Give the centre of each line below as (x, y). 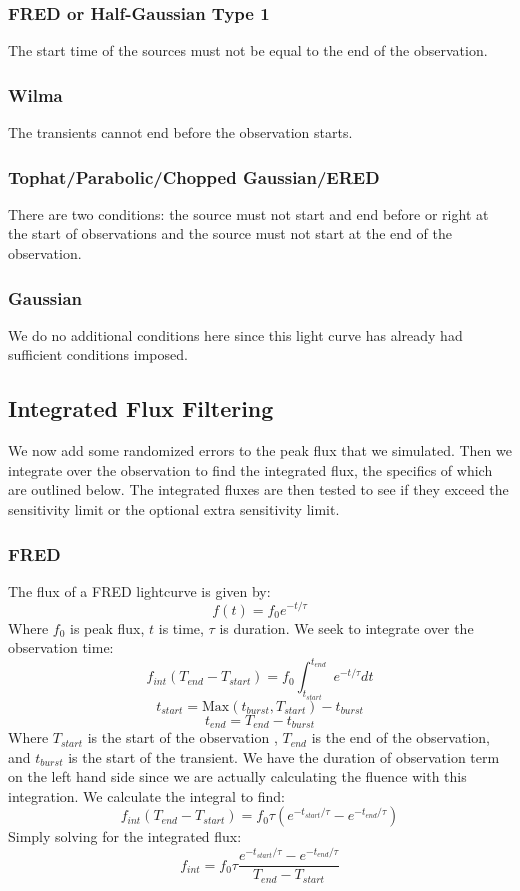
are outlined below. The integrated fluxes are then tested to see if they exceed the (258, 489)
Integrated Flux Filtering (141, 408)
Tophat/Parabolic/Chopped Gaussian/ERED (194, 176)
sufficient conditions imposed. (98, 354)
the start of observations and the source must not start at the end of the (230, 233)
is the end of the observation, (400, 737)
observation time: (61, 647)
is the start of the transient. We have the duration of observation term (284, 756)
